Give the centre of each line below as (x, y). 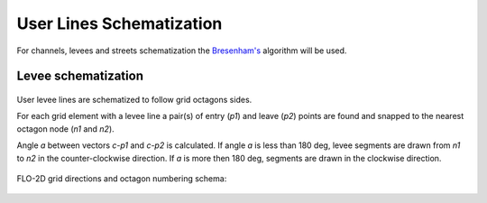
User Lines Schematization (119, 23)
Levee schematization (80, 76)
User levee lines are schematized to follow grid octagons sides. (134, 99)
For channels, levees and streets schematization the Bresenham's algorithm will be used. (182, 51)
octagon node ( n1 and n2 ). (65, 129)
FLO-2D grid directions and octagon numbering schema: (122, 178)
